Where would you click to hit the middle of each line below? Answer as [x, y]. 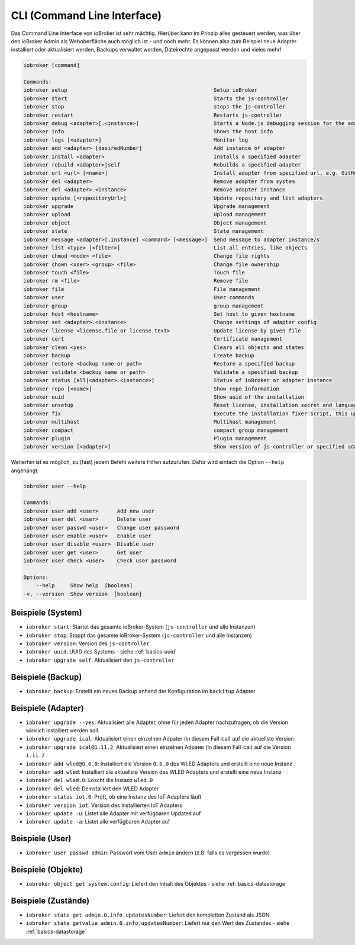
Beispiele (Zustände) [50, 901]
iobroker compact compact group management [156, 430]
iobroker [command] [51, 65]
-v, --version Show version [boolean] [83, 594]
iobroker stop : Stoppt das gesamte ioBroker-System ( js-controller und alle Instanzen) [139, 635]
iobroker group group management [143, 306]
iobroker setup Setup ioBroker [140, 90]
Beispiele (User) [41, 839]
